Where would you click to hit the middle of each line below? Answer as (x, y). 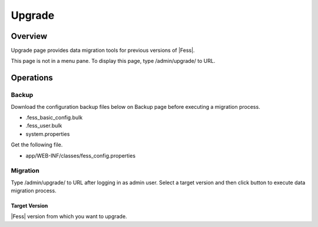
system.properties (48, 134)
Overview (29, 36)
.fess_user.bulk (44, 126)
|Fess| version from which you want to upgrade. (69, 216)
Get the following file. (37, 145)
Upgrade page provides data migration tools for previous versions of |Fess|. (103, 51)
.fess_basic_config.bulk (54, 117)
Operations (32, 78)
